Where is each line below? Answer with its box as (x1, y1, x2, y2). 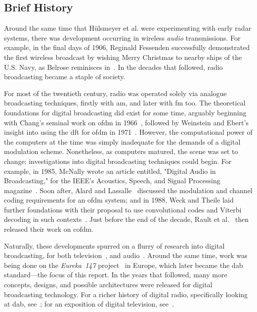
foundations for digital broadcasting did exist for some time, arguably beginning (4, 107, 247, 117)
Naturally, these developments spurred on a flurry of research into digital (4, 240, 225, 251)
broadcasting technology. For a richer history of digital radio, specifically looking (4, 289, 248, 299)
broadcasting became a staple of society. (4, 71, 126, 82)
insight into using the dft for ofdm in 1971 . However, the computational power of (4, 127, 253, 137)
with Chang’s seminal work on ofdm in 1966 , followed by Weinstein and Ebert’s (4, 117, 249, 127)
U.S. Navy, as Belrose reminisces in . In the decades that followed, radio (4, 61, 223, 72)
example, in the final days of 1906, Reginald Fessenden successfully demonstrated (4, 42, 250, 52)
